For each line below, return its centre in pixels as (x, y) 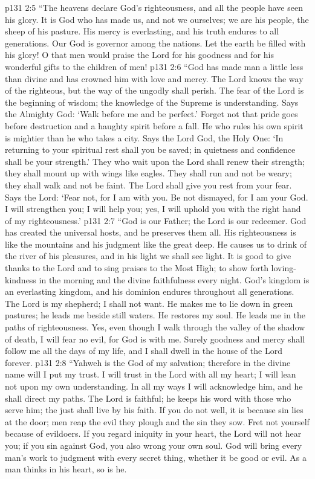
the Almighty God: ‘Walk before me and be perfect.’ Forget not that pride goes (151, 114)
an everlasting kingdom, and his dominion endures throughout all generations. (150, 291)
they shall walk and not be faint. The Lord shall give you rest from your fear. (148, 185)
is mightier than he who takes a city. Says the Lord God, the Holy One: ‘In (144, 137)
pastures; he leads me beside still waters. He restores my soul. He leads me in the (155, 315)
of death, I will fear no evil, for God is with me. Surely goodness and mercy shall (155, 339)
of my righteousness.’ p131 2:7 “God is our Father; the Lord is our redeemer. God (156, 220)
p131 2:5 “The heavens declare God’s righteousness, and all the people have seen (154, 7)
